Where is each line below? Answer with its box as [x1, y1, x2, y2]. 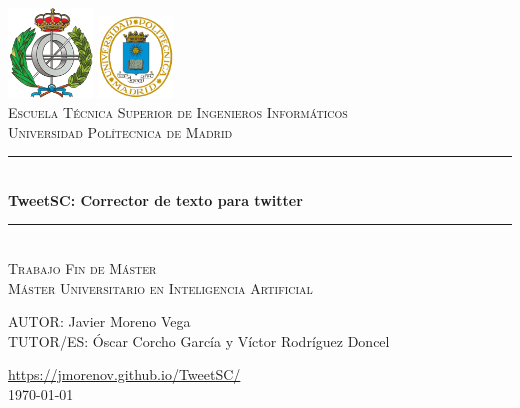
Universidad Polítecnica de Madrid [8, 121, 233, 142]
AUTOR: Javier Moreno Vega [8, 311, 191, 332]
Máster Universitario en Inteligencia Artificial [8, 277, 313, 298]
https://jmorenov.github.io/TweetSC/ [8, 364, 241, 385]
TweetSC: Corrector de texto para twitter [8, 189, 303, 210]
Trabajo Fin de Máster [8, 257, 157, 278]
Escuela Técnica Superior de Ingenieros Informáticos [8, 101, 348, 122]
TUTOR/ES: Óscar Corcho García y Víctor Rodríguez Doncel [8, 330, 390, 351]
